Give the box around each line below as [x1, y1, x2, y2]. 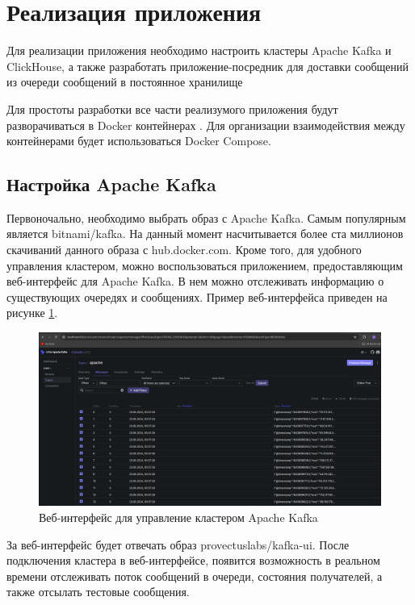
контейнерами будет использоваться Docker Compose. [6, 132, 271, 149]
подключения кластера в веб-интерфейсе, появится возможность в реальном [6, 552, 380, 569]
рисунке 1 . [6, 304, 58, 321]
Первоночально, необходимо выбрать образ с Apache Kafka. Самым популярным [6, 209, 406, 226]
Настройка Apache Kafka [6, 172, 216, 197]
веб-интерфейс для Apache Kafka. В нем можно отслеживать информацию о [6, 273, 384, 290]
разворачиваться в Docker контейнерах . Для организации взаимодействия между [6, 116, 405, 133]
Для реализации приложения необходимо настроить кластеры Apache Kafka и [6, 42, 392, 59]
